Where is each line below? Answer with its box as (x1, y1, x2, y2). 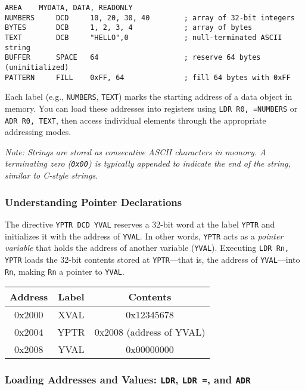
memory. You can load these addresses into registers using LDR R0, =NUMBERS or (5, 102, 298, 114)
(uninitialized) (5, 63, 69, 72)
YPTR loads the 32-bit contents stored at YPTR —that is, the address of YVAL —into (5, 253, 300, 265)
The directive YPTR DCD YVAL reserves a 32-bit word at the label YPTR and (5, 217, 275, 230)
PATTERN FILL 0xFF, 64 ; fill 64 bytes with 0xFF (5, 73, 291, 82)
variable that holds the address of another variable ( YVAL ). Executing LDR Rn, (5, 241, 290, 254)
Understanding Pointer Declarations (5, 194, 182, 209)
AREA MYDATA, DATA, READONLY (5, 4, 133, 12)
